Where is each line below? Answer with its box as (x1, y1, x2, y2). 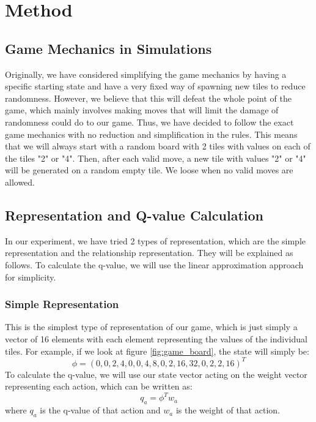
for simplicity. (5, 270, 56, 283)
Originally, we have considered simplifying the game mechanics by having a (5, 67, 287, 80)
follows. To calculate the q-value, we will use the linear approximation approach (5, 258, 304, 271)
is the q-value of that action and (40, 404, 161, 416)
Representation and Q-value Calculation (5, 205, 263, 224)
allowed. (5, 175, 35, 188)
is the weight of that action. (175, 404, 280, 416)
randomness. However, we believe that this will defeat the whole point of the (5, 91, 292, 104)
